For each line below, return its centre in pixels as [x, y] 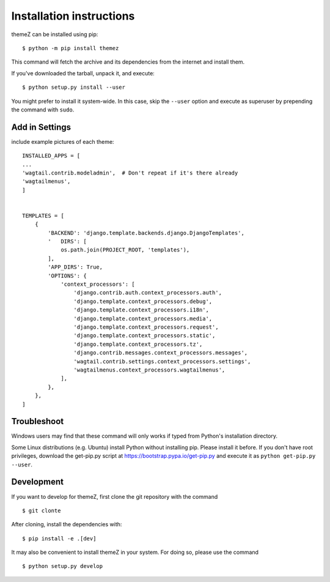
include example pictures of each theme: [63, 141]
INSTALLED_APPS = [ [51, 156]
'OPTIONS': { [67, 276]
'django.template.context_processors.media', [143, 319]
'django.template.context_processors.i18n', [141, 310]
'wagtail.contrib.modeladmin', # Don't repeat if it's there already [130, 173]
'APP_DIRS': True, [75, 267]
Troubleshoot [38, 421]
